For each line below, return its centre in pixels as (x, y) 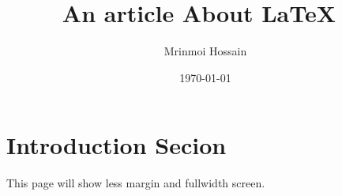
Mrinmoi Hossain (205, 51)
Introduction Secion (117, 145)
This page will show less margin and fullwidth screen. (136, 183)
